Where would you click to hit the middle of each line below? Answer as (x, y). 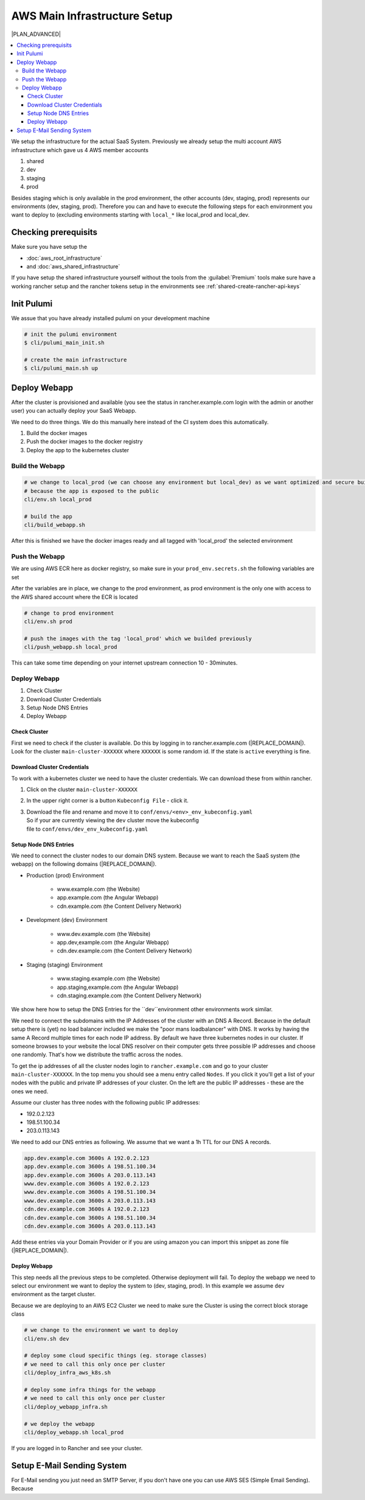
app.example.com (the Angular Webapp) (108, 898)
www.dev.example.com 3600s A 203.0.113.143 (90, 1201)
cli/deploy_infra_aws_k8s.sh (68, 1373)
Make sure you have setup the (49, 247)
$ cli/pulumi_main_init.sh (64, 343)
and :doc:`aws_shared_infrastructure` (73, 267)
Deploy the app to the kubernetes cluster (78, 450)
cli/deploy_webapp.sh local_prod (74, 1432)
